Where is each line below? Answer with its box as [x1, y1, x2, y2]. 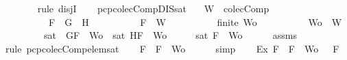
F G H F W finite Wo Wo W [48, 14, 342, 29]
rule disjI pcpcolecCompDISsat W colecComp [37, 1, 270, 15]
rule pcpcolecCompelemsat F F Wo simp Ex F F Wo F [5, 41, 339, 55]
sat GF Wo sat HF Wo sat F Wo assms [43, 28, 298, 42]
